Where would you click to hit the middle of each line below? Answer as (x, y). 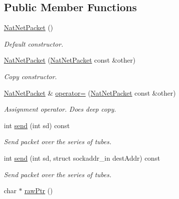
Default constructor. (34, 43)
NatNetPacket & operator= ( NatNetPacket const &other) (90, 92)
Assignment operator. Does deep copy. (60, 109)
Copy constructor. (31, 76)
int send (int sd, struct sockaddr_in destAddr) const (82, 158)
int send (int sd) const (37, 125)
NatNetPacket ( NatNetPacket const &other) (70, 60)
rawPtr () (39, 191)
